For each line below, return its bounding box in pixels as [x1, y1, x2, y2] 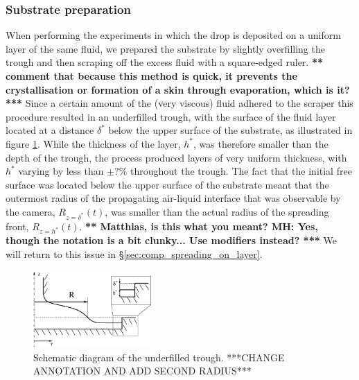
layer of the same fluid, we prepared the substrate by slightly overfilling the [6, 41, 325, 55]
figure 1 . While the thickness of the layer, [6, 136, 181, 150]
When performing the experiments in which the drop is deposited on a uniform [6, 28, 341, 42]
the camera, [6, 204, 55, 218]
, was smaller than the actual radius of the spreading [105, 204, 329, 218]
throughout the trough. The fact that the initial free [130, 164, 352, 178]
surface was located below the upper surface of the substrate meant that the [6, 177, 329, 191]
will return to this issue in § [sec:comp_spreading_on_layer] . [6, 247, 263, 261]
